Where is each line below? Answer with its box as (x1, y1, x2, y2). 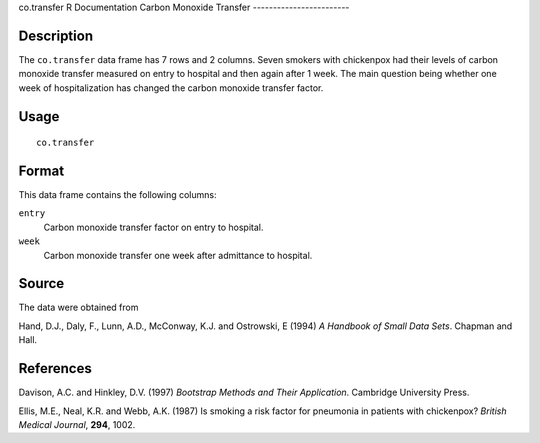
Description (18, 27, 94, 44)
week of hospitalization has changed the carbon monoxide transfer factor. (18, 81, 324, 94)
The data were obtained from (18, 301, 139, 314)
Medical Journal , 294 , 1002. (18, 418, 136, 430)
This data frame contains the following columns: (18, 189, 217, 200)
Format (18, 162, 65, 179)
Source (18, 275, 65, 292)
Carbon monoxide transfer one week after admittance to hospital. (43, 249, 313, 261)
